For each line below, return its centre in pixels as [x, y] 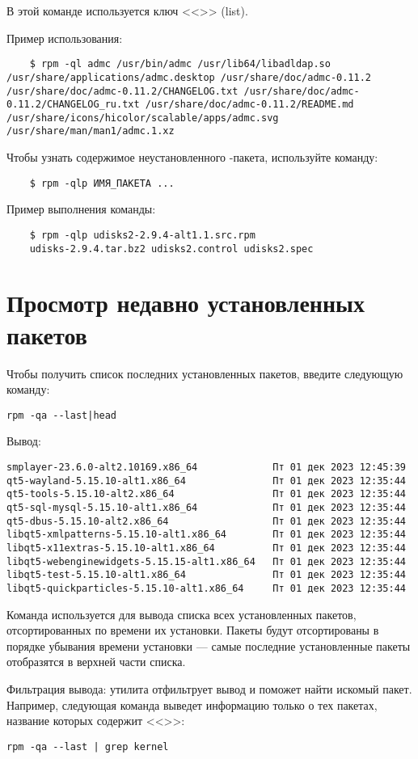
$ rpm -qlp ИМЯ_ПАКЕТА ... [102, 183]
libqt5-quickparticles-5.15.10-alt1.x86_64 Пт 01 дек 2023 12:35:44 [206, 588]
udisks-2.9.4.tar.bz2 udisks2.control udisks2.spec [171, 249]
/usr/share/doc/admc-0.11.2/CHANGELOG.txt [122, 91]
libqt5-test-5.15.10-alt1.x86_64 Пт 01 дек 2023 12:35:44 [206, 575]
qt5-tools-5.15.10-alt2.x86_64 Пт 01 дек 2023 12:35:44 [206, 494]
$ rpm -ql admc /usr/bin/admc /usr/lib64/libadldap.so [180, 64]
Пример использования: [65, 38]
